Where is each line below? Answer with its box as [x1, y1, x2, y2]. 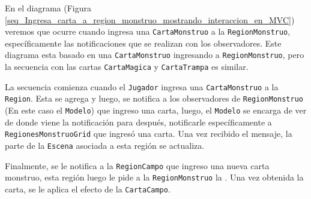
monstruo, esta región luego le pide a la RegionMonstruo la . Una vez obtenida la [5, 171, 304, 183]
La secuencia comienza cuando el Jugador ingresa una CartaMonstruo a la [5, 80, 279, 93]
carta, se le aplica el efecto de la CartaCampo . [5, 182, 171, 195]
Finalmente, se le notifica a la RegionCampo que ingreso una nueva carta [5, 159, 270, 172]
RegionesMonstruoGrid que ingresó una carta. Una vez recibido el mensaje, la [5, 127, 292, 140]
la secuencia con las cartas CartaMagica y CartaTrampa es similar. [5, 60, 249, 73]
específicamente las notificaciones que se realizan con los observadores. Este [5, 36, 282, 49]
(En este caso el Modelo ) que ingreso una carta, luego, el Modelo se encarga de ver [5, 104, 307, 117]
